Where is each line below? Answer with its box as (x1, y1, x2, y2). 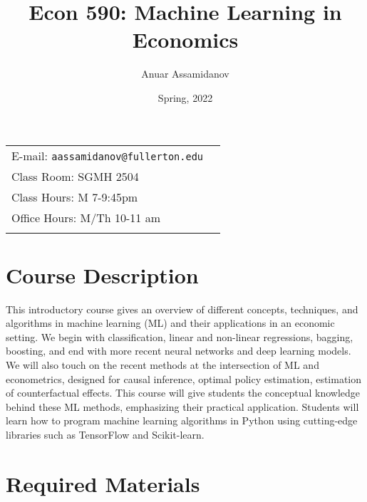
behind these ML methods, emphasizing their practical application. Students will (6, 399, 359, 414)
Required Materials (6, 469, 200, 498)
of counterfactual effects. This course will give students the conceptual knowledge (6, 385, 361, 400)
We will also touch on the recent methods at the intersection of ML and (6, 357, 319, 372)
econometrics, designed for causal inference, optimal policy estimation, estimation (6, 371, 362, 386)
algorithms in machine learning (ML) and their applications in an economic (6, 315, 335, 330)
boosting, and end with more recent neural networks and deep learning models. (6, 343, 351, 358)
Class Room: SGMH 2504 (11, 167, 139, 184)
